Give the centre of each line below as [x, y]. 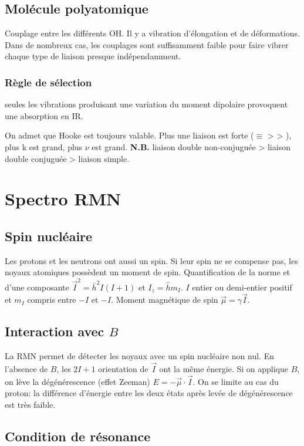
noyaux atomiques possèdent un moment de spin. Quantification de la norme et [148, 272]
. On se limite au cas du [236, 381]
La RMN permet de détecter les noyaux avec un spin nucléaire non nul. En [139, 356]
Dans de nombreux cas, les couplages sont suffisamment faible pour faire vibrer [147, 44]
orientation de [123, 369]
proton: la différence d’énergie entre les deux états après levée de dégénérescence [149, 393]
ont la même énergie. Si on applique [224, 369]
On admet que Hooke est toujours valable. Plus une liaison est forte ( [129, 135]
